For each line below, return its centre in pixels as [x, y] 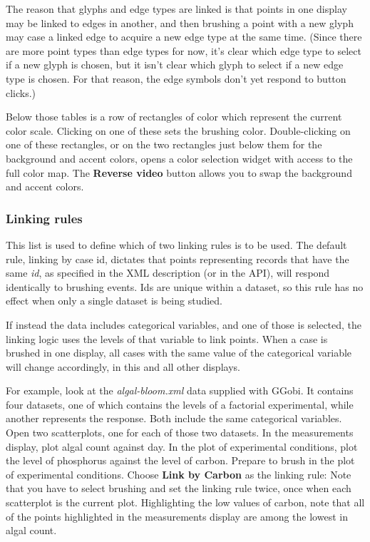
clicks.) [21, 92]
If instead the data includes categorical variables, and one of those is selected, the [184, 324]
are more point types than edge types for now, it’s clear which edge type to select [184, 50]
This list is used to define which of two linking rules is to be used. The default [176, 244]
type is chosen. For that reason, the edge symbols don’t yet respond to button [176, 78]
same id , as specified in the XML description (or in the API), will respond [168, 273]
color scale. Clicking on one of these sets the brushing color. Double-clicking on [178, 130]
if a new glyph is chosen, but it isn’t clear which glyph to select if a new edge [175, 65]
